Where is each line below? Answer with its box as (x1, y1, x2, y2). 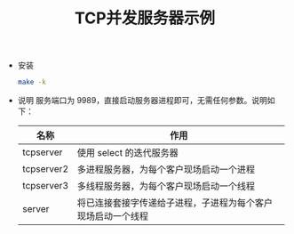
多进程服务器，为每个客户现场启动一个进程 (76, 164, 256, 176)
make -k (17, 77, 46, 87)
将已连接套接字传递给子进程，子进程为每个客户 (76, 197, 274, 209)
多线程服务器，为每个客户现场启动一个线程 (76, 180, 256, 192)
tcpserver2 (21, 163, 69, 175)
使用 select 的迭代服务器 (76, 147, 179, 159)
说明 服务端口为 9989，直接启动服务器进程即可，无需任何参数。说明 (17, 95, 268, 106)
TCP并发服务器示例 (74, 8, 216, 28)
